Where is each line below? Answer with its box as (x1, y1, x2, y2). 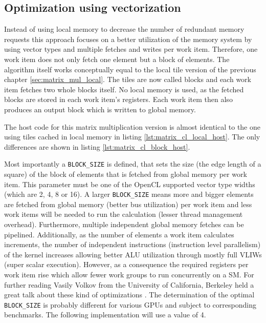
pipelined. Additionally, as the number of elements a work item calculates (4, 229, 234, 239)
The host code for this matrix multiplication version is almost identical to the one (4, 121, 260, 132)
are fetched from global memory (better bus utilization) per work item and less (4, 198, 252, 209)
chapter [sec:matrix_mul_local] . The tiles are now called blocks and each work (4, 74, 251, 85)
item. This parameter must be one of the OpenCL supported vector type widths (4, 178, 255, 189)
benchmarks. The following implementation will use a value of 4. (4, 309, 206, 320)
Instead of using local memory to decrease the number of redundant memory (4, 24, 245, 34)
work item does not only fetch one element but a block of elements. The (4, 53, 230, 64)
